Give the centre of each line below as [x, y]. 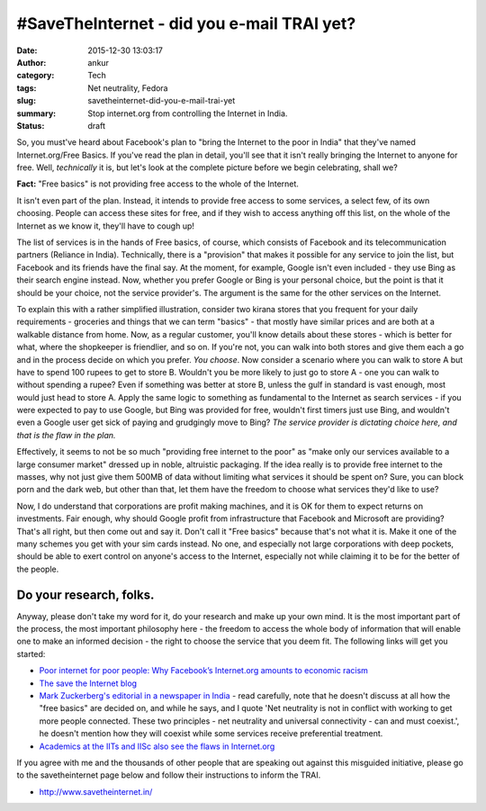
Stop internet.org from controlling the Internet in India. [188, 113]
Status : [31, 125]
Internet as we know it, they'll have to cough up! [106, 226]
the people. [38, 569]
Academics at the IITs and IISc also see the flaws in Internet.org [157, 746]
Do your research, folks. [85, 595]
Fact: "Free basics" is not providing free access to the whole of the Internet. [157, 184]
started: [31, 653]
